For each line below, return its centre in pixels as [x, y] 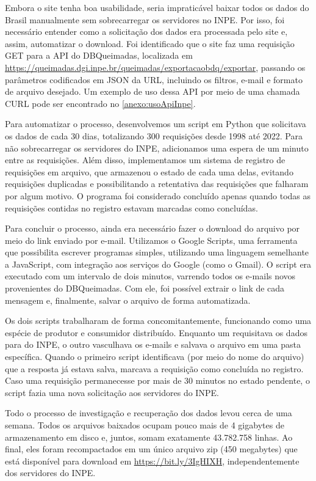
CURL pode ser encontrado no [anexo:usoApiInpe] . [100, 103]
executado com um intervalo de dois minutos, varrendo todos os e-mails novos [150, 276]
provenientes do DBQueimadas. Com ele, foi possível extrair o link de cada [145, 288]
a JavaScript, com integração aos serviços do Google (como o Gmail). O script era [158, 264]
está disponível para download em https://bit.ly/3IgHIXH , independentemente [152, 461]
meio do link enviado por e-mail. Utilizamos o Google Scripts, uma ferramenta [151, 240]
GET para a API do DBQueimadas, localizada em [99, 55]
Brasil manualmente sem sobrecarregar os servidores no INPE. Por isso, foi [145, 19]
